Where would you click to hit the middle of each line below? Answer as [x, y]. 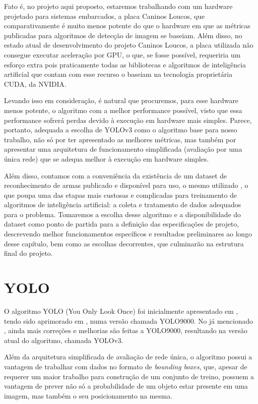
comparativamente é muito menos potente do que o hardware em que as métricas [127, 26]
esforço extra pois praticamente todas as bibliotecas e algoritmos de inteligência [125, 64]
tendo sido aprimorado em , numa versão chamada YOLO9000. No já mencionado [129, 320]
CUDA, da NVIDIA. [35, 84]
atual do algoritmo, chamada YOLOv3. [64, 340]
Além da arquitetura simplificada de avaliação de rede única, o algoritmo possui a [128, 357]
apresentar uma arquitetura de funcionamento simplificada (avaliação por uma [123, 149]
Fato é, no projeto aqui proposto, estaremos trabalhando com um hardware [118, 6]
